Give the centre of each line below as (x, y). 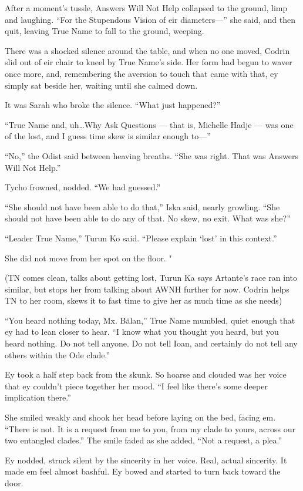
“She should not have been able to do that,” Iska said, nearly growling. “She (142, 206)
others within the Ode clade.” (58, 354)
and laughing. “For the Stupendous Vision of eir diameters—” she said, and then (150, 19)
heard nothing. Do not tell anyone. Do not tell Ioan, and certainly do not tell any (151, 343)
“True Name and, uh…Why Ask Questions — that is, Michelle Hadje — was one (149, 124)
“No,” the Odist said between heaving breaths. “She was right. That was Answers (151, 155)
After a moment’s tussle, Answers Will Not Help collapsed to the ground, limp (146, 8)
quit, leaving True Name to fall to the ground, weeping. (105, 31)
